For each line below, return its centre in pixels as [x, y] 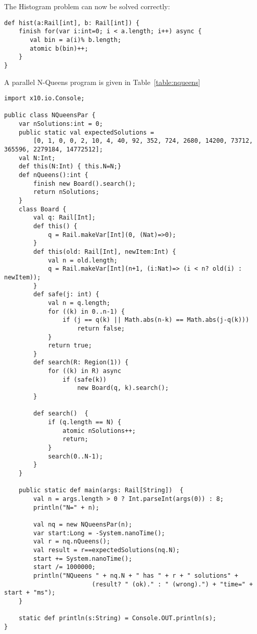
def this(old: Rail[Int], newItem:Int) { [105, 252]
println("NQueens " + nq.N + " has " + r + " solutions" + [136, 575]
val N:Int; [37, 158]
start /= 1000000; [64, 567]
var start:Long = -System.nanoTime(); [99, 533]
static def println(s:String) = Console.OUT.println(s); [118, 618]
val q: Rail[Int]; [64, 218]
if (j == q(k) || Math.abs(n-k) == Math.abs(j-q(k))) [156, 320]
